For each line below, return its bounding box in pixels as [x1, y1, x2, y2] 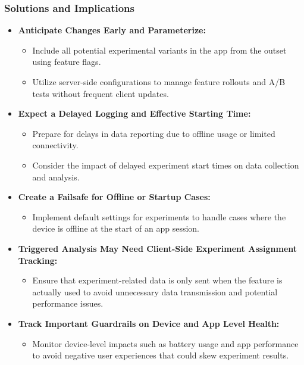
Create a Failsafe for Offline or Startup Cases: [18, 191, 211, 203]
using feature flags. [32, 55, 101, 68]
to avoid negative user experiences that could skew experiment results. [32, 349, 289, 361]
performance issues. [32, 297, 104, 310]
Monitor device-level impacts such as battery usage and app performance [32, 337, 299, 350]
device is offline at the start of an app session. [32, 222, 199, 235]
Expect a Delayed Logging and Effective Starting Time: [18, 107, 251, 120]
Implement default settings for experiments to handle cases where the [32, 210, 286, 223]
